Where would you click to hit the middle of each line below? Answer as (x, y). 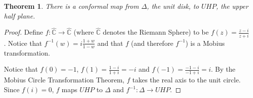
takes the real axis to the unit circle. (186, 80)
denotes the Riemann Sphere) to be (156, 32)
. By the (223, 69)
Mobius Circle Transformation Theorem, (64, 80)
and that (110, 43)
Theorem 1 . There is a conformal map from (71, 6)
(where (84, 32)
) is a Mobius (205, 43)
